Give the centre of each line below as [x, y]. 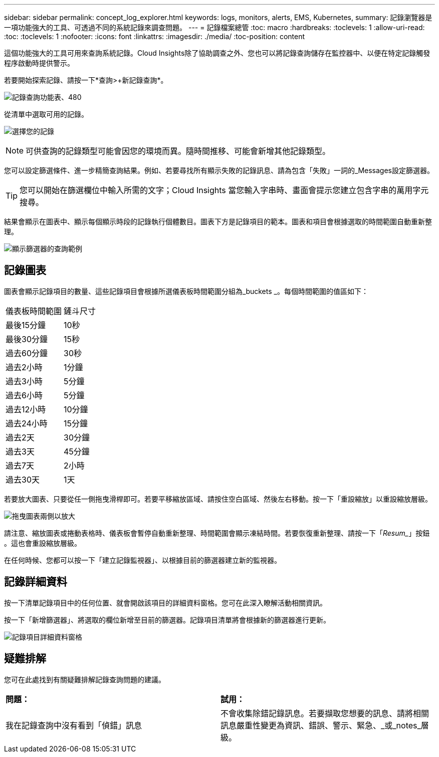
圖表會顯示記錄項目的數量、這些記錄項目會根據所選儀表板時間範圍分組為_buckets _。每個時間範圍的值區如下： [186, 291]
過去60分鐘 [27, 353]
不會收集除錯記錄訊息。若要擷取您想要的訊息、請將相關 [325, 713]
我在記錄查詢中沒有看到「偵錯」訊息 [74, 725]
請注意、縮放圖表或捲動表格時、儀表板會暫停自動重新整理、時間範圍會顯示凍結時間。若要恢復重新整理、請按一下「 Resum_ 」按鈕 [217, 533]
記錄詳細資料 [36, 582]
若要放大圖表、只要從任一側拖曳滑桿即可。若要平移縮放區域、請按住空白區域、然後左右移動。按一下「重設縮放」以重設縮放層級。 [218, 499]
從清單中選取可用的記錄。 [46, 114]
